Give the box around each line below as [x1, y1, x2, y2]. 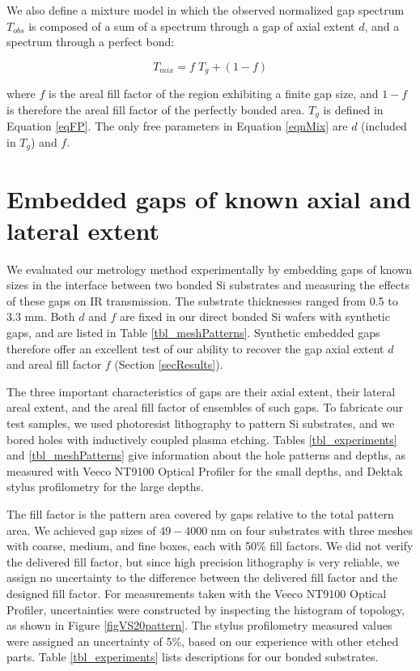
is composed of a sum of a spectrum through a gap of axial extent [28, 17, 355, 34]
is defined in [323, 100, 384, 118]
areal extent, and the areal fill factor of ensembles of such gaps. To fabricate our [6, 399, 404, 416]
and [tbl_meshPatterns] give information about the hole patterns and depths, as [6, 447, 406, 464]
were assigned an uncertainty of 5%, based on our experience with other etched [6, 632, 399, 649]
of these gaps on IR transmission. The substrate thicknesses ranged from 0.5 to [6, 292, 398, 309]
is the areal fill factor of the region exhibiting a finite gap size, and [49, 85, 379, 102]
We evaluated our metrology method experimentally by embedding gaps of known [6, 260, 413, 277]
